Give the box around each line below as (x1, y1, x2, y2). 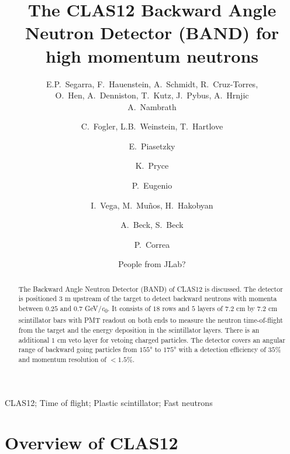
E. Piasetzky (129, 139, 175, 152)
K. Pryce (135, 159, 169, 172)
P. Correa (134, 238, 170, 250)
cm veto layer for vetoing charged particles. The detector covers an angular (57, 334, 285, 344)
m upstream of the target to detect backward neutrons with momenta (64, 293, 277, 303)
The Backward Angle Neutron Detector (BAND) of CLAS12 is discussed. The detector (18, 284, 283, 293)
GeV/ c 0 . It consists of (85, 303, 151, 315)
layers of (197, 303, 223, 313)
